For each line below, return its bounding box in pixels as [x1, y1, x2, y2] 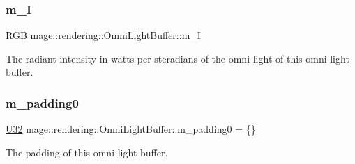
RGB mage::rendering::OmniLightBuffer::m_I [6, 28, 201, 42]
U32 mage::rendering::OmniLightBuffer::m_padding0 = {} [6, 122, 256, 136]
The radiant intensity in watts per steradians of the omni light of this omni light [6, 51, 349, 65]
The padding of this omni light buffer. [6, 145, 168, 159]
